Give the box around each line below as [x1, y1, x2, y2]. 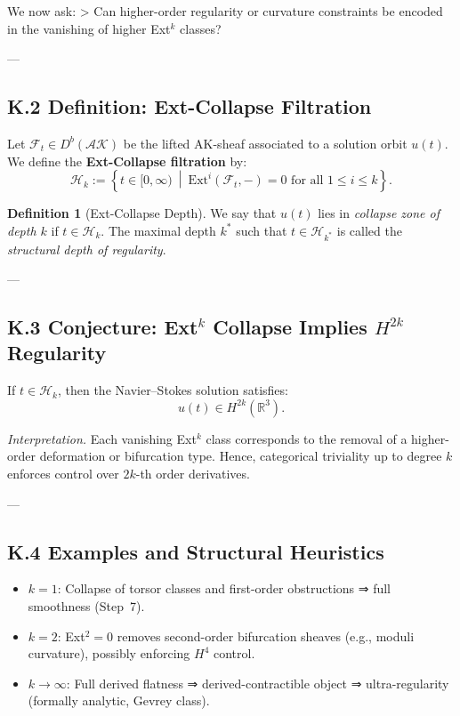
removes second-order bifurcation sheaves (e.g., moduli [117, 626, 415, 645]
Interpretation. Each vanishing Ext [7, 429, 197, 447]
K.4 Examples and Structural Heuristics [7, 537, 384, 565]
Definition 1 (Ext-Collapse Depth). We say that [7, 204, 277, 222]
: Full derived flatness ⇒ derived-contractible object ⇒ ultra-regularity [66, 673, 449, 692]
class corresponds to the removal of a [206, 429, 408, 447]
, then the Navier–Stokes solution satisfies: [57, 381, 288, 399]
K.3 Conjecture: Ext [7, 313, 198, 341]
